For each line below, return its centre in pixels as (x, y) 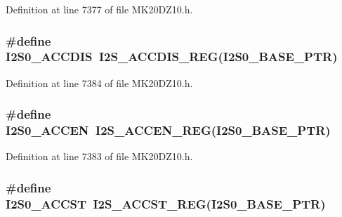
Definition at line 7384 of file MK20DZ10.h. (99, 83)
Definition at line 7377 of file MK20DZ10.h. (99, 9)
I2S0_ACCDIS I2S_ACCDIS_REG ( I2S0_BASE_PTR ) (172, 57)
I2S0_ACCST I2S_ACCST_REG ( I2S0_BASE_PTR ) (166, 203)
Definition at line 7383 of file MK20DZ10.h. (99, 156)
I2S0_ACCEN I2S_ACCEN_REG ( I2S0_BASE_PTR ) (168, 130)
